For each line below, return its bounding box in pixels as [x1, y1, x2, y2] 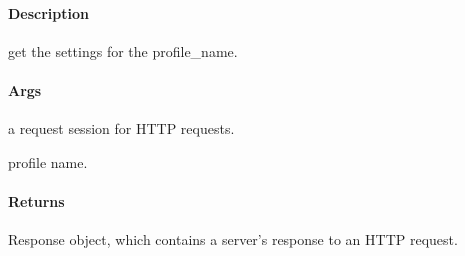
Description [8, 2, 90, 23]
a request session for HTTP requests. [8, 118, 235, 139]
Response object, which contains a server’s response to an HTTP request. [8, 229, 458, 250]
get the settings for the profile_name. [8, 40, 238, 61]
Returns [8, 190, 65, 211]
